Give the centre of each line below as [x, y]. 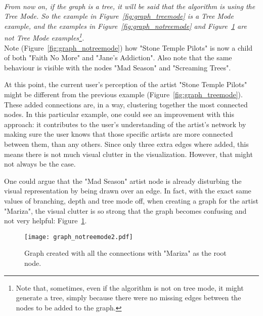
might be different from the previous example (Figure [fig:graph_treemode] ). [123, 94]
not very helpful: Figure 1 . [46, 221]
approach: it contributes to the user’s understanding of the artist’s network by [125, 124]
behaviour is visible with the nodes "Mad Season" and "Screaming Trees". [118, 67]
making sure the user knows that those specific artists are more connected [119, 134]
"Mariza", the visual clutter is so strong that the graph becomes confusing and [125, 210]
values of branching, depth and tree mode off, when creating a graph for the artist [131, 200]
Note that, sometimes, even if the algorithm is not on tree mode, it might [130, 287]
